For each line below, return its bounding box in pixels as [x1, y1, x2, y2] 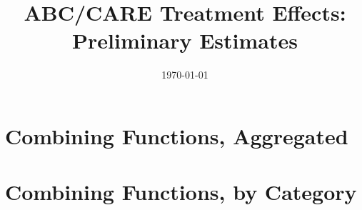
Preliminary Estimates [72, 26, 298, 55]
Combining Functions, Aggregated [5, 121, 348, 150]
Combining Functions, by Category [5, 177, 357, 206]
